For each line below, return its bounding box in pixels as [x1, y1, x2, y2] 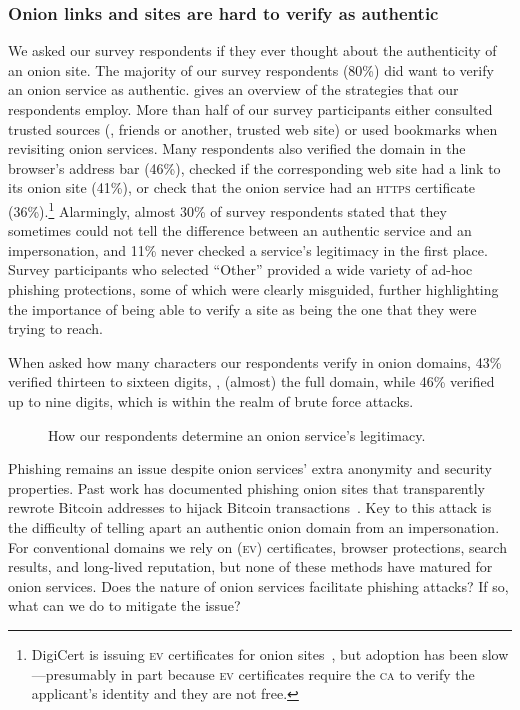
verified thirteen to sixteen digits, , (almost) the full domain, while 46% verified [8, 371, 495, 392]
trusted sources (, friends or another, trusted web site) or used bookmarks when [8, 118, 498, 139]
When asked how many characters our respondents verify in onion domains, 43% [8, 351, 502, 372]
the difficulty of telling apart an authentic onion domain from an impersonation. [8, 516, 500, 537]
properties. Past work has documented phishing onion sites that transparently [8, 477, 485, 498]
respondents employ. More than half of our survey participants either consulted [8, 99, 493, 119]
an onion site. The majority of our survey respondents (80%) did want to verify [8, 59, 494, 80]
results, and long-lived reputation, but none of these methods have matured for [8, 556, 493, 577]
